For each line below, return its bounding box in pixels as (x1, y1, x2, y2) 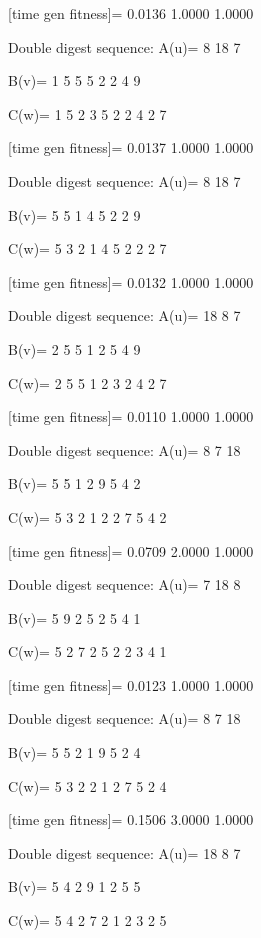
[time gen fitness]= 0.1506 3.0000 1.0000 (8, 809, 254, 830)
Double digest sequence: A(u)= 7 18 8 (8, 574, 241, 595)
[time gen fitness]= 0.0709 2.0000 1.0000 (8, 540, 254, 561)
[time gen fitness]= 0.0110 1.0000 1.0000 (8, 406, 254, 427)
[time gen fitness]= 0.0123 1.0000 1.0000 (8, 674, 254, 695)
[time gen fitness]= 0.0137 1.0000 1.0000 (8, 137, 254, 158)
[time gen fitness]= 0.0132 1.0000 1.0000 (8, 271, 254, 292)
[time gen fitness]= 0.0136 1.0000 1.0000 (8, 3, 254, 23)
